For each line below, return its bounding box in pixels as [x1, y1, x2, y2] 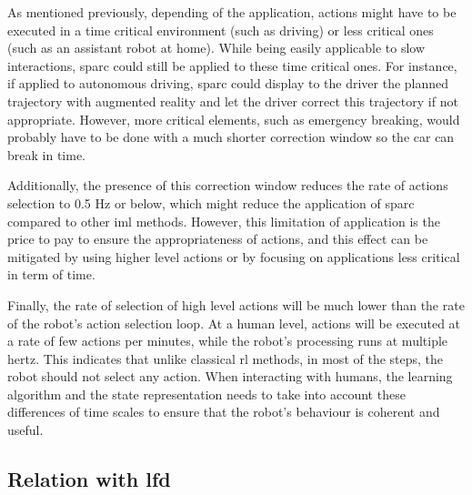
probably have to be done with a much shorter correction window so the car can [7, 127, 455, 146]
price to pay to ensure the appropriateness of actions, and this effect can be [7, 229, 428, 248]
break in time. [7, 145, 85, 164]
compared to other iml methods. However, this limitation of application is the [7, 211, 440, 230]
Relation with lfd [7, 465, 171, 493]
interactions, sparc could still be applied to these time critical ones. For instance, [7, 56, 457, 75]
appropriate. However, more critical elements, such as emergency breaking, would [7, 109, 460, 128]
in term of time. [7, 265, 95, 284]
